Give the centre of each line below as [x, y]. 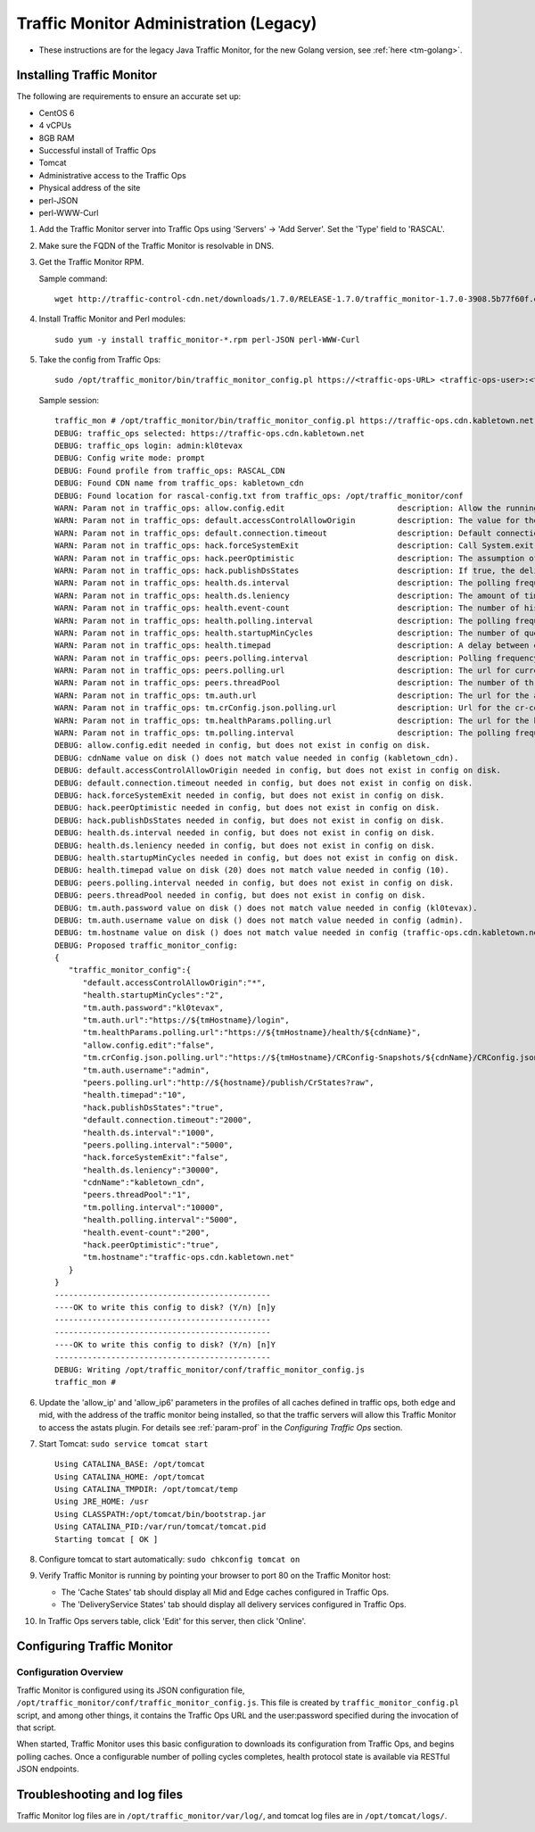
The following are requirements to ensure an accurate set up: [129, 96]
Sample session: [69, 400]
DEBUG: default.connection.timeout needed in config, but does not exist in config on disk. [264, 783]
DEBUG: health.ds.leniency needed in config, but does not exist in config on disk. [245, 845]
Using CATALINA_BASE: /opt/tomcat [130, 1464]
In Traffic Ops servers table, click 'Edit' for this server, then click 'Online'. [173, 1621]
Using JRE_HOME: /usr [102, 1502]
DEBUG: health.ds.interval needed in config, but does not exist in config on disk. [245, 833]
